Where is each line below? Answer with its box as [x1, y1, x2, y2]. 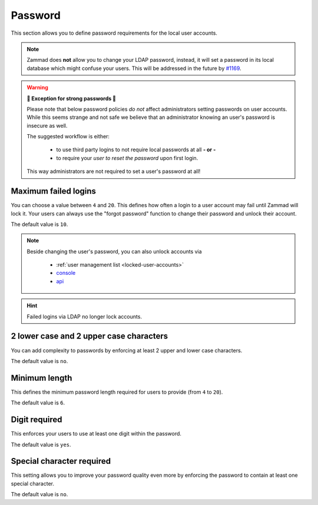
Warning [26, 84, 48, 91]
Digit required [11, 415, 62, 425]
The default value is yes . [11, 441, 71, 448]
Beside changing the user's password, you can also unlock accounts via [26, 248, 203, 255]
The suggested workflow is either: [26, 133, 110, 140]
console [56, 270, 76, 277]
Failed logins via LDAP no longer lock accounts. [26, 313, 143, 320]
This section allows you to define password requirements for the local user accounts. [11, 29, 218, 36]
